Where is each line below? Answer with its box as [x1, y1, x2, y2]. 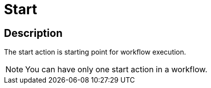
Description [4, 27, 63, 39]
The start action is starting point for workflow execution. [4, 48, 186, 57]
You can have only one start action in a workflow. [25, 64, 208, 75]
